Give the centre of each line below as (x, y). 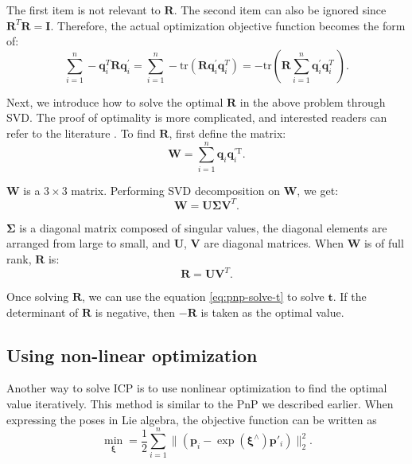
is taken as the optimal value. (272, 312)
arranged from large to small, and (88, 243)
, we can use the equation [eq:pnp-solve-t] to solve (203, 296)
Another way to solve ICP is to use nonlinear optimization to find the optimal (197, 388)
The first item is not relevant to (84, 10)
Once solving (38, 296)
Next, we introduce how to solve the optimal (115, 101)
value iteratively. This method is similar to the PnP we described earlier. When (200, 404)
